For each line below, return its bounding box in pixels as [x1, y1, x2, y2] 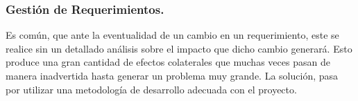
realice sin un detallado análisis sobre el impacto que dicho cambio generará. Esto [6, 41, 352, 55]
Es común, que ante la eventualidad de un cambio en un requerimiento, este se [6, 28, 339, 42]
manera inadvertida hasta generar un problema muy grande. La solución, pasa [6, 68, 339, 82]
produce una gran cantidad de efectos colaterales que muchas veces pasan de [6, 55, 330, 69]
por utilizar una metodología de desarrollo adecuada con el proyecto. [6, 82, 297, 96]
